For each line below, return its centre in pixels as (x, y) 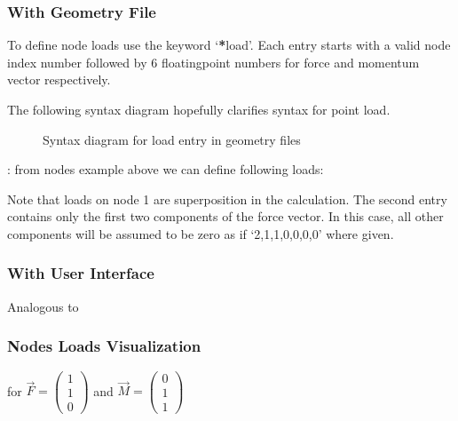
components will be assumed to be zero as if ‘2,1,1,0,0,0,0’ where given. (201, 233)
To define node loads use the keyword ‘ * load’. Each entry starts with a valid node (229, 45)
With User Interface (81, 273)
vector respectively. (59, 79)
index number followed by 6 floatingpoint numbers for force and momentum (213, 62)
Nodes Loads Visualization (104, 346)
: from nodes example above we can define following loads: (166, 169)
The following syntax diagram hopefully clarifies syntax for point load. (199, 109)
